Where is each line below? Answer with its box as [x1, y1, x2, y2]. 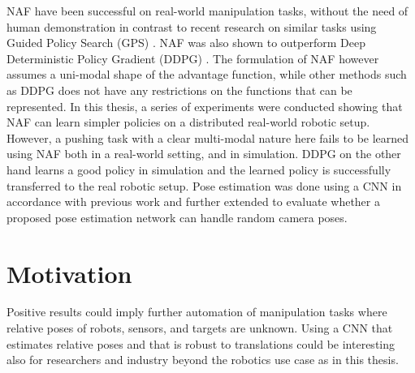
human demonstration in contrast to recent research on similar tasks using [6, 18, 377, 35]
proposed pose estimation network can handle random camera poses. [6, 208, 348, 225]
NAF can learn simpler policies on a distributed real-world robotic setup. [6, 114, 370, 131]
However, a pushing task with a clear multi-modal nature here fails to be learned [6, 129, 409, 146]
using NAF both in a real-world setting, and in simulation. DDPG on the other [6, 145, 401, 162]
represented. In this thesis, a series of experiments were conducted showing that [6, 97, 403, 114]
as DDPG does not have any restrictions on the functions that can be [6, 81, 352, 98]
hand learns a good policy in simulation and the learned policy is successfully [6, 161, 391, 178]
